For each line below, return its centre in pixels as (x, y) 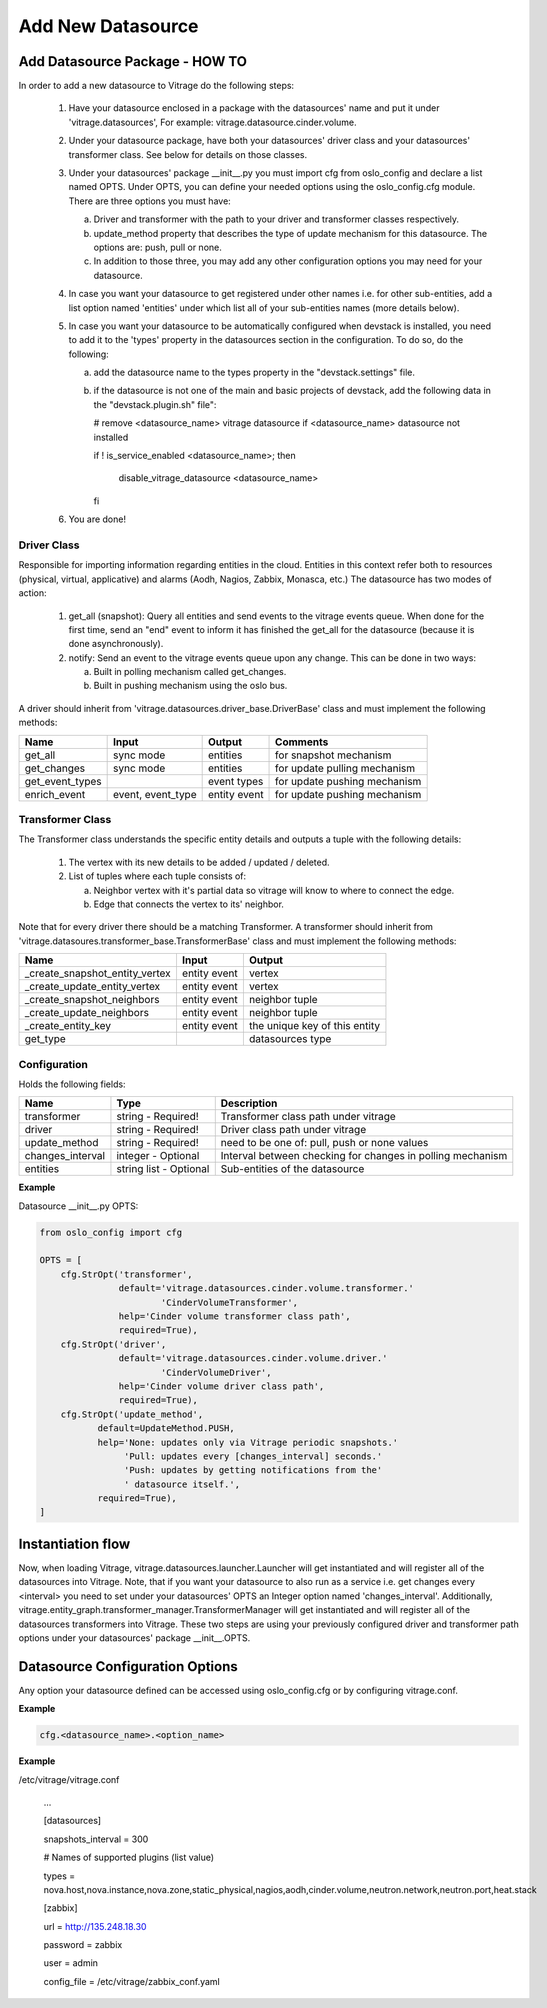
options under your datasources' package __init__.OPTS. (134, 1637)
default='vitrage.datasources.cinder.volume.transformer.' (266, 1288)
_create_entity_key (68, 1026)
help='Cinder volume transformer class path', (234, 1316)
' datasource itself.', (181, 1484)
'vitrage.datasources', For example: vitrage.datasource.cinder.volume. (212, 122)
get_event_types (63, 781)
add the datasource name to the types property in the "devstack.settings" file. (254, 372)
